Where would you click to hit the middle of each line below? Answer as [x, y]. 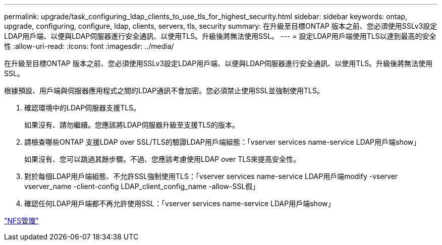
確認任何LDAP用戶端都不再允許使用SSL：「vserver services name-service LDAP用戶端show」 [180, 203]
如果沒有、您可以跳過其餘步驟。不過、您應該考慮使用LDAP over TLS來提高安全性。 [162, 159]
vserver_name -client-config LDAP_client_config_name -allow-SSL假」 [142, 186]
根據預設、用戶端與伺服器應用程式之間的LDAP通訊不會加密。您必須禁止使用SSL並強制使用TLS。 [164, 90]
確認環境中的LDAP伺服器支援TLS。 [82, 108]
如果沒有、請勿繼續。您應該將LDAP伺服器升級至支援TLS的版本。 [132, 125]
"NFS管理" [21, 221]
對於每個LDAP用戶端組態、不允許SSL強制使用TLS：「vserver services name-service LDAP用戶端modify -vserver [211, 176]
